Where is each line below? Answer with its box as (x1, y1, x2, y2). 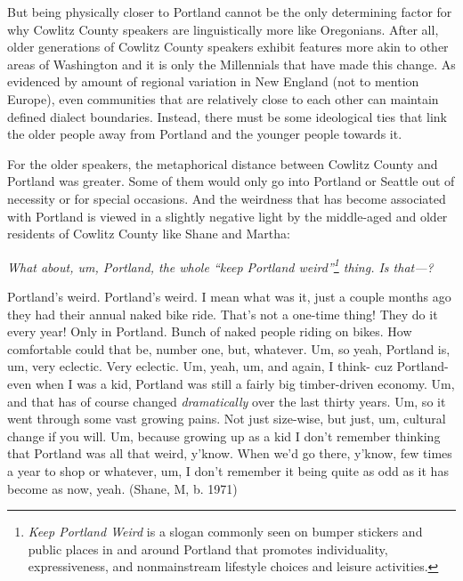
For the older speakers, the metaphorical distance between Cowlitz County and (7, 154, 438, 173)
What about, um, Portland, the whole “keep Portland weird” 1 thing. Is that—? (7, 254, 434, 276)
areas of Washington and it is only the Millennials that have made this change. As (7, 54, 456, 73)
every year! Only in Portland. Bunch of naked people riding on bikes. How (7, 322, 412, 341)
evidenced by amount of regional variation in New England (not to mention (7, 72, 419, 91)
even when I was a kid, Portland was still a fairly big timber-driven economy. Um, (7, 374, 455, 392)
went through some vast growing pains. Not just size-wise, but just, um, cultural (7, 409, 446, 428)
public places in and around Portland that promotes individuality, (28, 539, 388, 558)
